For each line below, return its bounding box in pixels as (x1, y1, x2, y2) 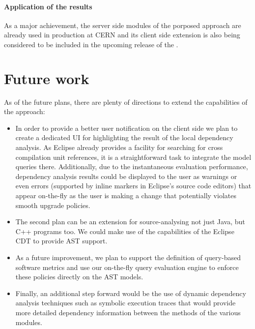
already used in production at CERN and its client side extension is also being (4, 30, 240, 40)
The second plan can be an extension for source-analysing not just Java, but (15, 216, 245, 227)
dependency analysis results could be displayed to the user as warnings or (15, 171, 237, 181)
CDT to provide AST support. (15, 236, 108, 246)
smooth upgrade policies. (15, 200, 90, 210)
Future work (4, 68, 89, 88)
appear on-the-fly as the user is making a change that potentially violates (15, 190, 236, 201)
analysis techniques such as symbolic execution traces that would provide (15, 298, 236, 308)
